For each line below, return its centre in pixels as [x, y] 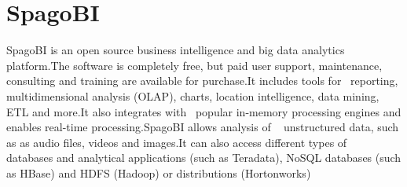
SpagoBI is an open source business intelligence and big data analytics [176, 50]
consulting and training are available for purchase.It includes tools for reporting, [202, 81]
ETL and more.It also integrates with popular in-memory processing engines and [204, 111]
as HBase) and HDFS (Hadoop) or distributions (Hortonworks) [159, 172]
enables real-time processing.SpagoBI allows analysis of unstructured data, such [203, 127]
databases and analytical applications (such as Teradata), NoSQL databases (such [204, 158]
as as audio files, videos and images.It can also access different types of [177, 142]
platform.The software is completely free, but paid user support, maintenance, [194, 65]
